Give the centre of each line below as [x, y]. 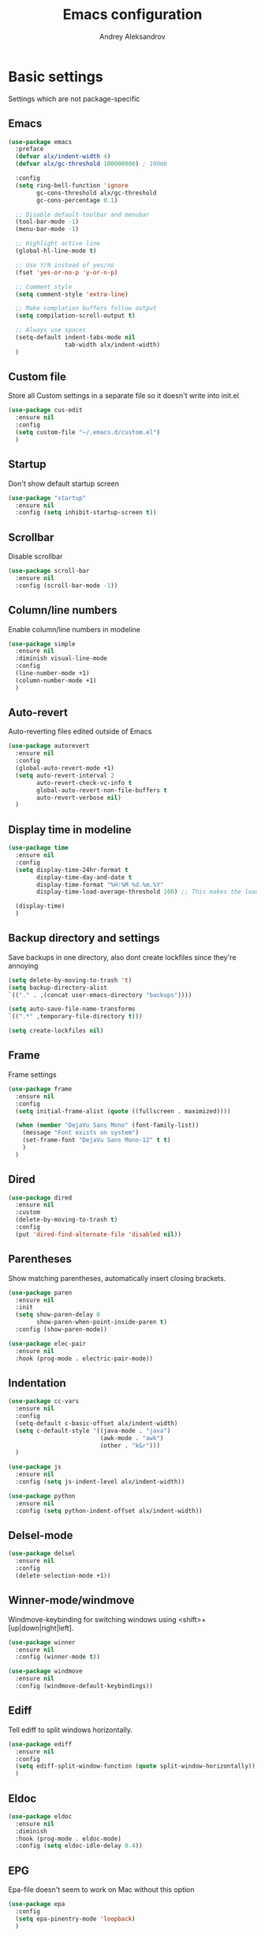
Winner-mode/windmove [71, 1600]
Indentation [37, 1383]
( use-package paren [40, 1293]
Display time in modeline [70, 830]
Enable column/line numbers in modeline [74, 629]
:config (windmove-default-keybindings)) [84, 1686]
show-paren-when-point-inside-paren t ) [102, 1322]
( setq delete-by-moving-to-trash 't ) [70, 980]
